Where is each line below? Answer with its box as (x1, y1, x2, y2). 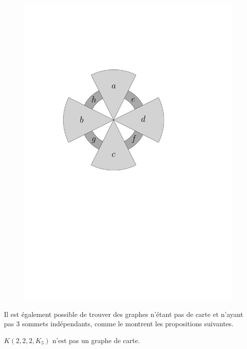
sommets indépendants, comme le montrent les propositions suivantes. (22, 318, 234, 329)
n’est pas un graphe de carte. (52, 335, 140, 345)
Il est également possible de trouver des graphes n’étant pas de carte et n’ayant (4, 309, 244, 319)
